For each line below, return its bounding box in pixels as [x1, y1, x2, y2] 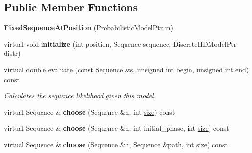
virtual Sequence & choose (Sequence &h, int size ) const [4, 106, 175, 117]
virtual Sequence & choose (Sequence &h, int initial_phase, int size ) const [4, 123, 229, 133]
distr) [4, 48, 21, 58]
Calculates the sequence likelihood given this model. [4, 90, 156, 101]
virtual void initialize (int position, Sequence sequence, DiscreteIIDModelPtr [4, 38, 237, 49]
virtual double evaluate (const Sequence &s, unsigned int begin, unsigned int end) [4, 64, 249, 74]
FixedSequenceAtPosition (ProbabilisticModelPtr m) [4, 22, 173, 33]
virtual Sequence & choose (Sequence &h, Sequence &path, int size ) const [4, 139, 228, 149]
